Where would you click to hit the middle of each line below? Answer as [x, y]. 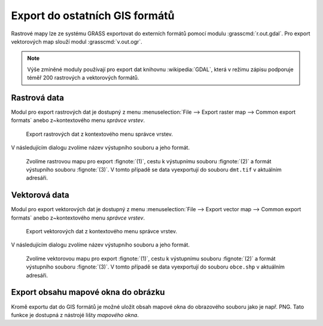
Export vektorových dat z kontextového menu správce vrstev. [102, 231]
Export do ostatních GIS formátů [93, 16]
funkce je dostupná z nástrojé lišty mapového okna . [75, 315]
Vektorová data [40, 195]
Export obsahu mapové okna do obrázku [88, 292]
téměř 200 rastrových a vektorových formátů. [83, 78]
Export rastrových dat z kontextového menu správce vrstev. [100, 134]
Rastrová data [37, 98]
